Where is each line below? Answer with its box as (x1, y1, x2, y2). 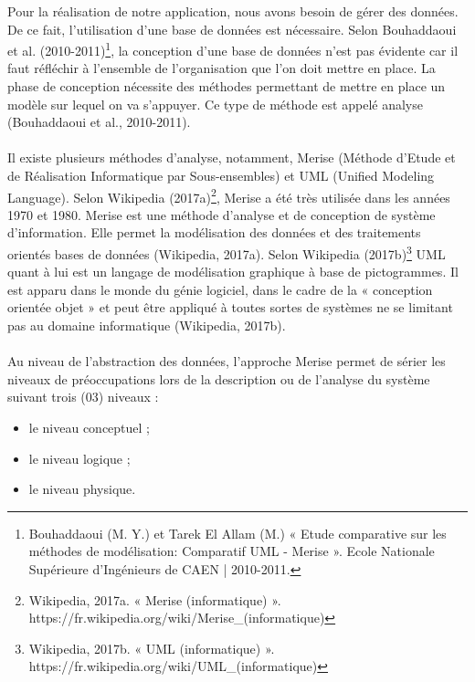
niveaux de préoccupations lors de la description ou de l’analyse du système (7, 369, 430, 388)
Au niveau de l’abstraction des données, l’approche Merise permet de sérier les (7, 351, 446, 371)
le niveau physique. (28, 479, 136, 498)
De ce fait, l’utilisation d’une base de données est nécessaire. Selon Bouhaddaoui (7, 19, 457, 38)
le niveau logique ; (28, 448, 131, 467)
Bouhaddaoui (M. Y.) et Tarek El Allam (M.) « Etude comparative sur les (28, 523, 447, 542)
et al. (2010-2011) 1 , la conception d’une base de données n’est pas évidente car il (7, 38, 459, 59)
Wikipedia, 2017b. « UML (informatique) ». (28, 638, 275, 657)
